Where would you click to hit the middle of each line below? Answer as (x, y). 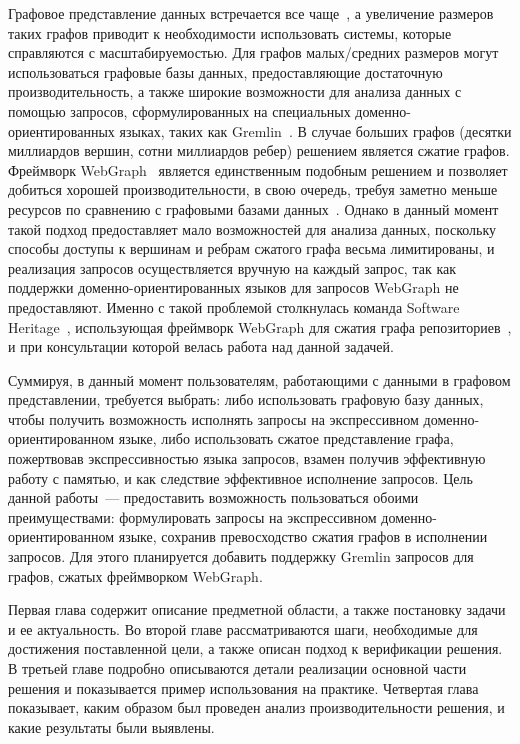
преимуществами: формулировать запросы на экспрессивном (192, 516)
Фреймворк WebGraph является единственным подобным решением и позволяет (258, 169)
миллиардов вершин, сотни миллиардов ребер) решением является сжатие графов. (259, 150)
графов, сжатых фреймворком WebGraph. (135, 575)
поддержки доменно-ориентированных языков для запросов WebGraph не (233, 287)
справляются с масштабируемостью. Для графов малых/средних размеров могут (253, 52)
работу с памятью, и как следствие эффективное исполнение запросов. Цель (240, 477)
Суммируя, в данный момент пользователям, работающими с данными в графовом (259, 379)
